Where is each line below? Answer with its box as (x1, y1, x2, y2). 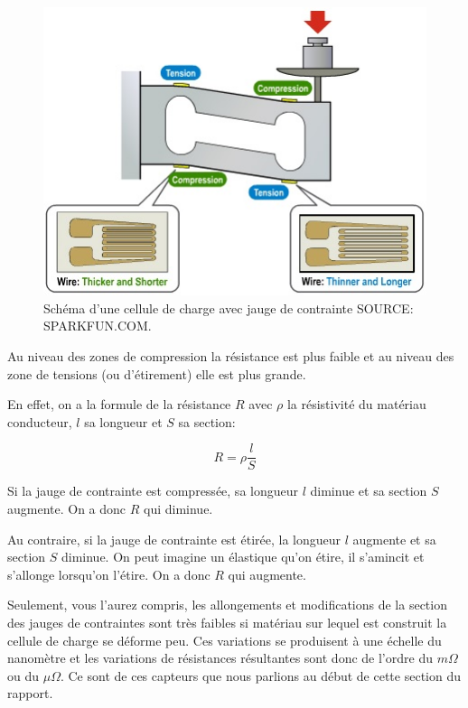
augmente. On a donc (7, 499, 126, 518)
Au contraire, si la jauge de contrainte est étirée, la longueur (7, 529, 341, 548)
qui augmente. (228, 564, 306, 583)
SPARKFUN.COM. (43, 316, 152, 335)
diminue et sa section (310, 481, 427, 500)
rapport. (7, 684, 53, 703)
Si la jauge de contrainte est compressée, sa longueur (7, 481, 298, 500)
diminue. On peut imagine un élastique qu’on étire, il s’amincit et (61, 547, 425, 566)
